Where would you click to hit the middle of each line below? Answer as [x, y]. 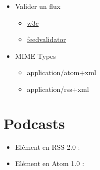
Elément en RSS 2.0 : [48, 147]
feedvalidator [47, 39]
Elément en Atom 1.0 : [50, 163]
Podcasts [34, 123]
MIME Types [35, 56]
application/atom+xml [62, 72]
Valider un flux [38, 6]
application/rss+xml [58, 89]
